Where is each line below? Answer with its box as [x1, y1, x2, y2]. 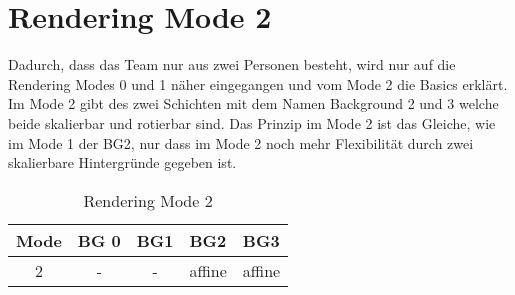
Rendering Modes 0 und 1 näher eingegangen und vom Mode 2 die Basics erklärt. [8, 73, 508, 94]
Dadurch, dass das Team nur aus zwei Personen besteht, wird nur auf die [8, 54, 456, 75]
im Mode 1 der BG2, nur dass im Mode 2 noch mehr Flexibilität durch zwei [8, 132, 474, 153]
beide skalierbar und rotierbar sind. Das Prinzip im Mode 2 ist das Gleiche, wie [8, 112, 496, 133]
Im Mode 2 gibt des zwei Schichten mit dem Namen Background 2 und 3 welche [8, 93, 499, 114]
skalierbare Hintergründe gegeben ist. [8, 152, 237, 173]
